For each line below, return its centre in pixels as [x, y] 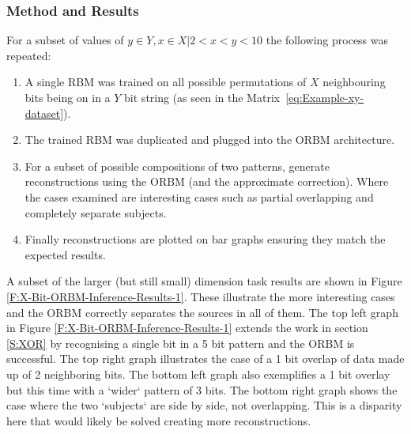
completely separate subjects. [96, 212]
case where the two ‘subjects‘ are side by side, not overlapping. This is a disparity [204, 405]
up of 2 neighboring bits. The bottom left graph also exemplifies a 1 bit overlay [198, 374]
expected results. [65, 254]
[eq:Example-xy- [325, 97]
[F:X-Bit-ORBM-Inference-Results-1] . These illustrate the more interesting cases [201, 296]
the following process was [327, 40]
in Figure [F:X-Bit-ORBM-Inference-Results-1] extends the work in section [187, 328]
